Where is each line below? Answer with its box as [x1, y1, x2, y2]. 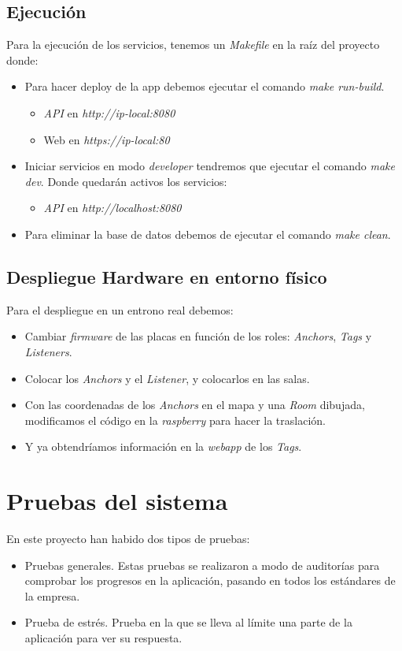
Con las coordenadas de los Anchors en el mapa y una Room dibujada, [24, 396, 365, 413]
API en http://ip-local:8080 [43, 104, 175, 121]
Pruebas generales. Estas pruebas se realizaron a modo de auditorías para [24, 556, 380, 573]
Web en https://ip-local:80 [43, 131, 170, 147]
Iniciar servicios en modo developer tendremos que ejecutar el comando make [24, 158, 395, 174]
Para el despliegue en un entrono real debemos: [6, 301, 234, 318]
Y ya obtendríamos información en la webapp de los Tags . [24, 438, 302, 455]
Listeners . [24, 343, 72, 359]
